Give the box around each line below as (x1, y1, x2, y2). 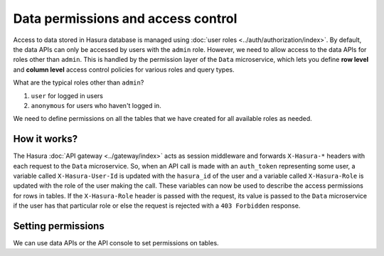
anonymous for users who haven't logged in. (31, 101, 161, 110)
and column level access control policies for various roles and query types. (13, 65, 235, 74)
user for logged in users (31, 91, 103, 100)
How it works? (13, 133, 78, 145)
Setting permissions (13, 220, 105, 232)
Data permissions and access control (13, 11, 238, 26)
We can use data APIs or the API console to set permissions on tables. (13, 239, 220, 247)
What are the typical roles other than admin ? (13, 78, 144, 87)
